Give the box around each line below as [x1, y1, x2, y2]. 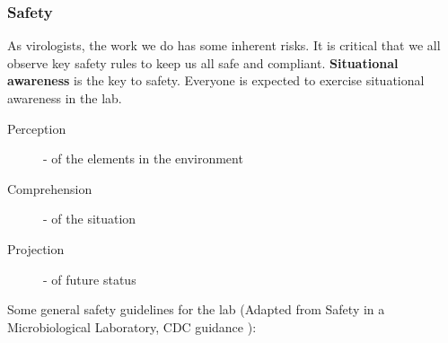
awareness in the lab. [7, 89, 122, 107]
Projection [7, 239, 65, 258]
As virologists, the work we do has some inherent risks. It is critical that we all [7, 36, 441, 55]
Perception [7, 119, 66, 137]
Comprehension [7, 179, 92, 198]
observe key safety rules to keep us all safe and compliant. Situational [7, 53, 399, 72]
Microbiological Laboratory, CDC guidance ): [7, 317, 257, 336]
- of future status [43, 269, 136, 288]
